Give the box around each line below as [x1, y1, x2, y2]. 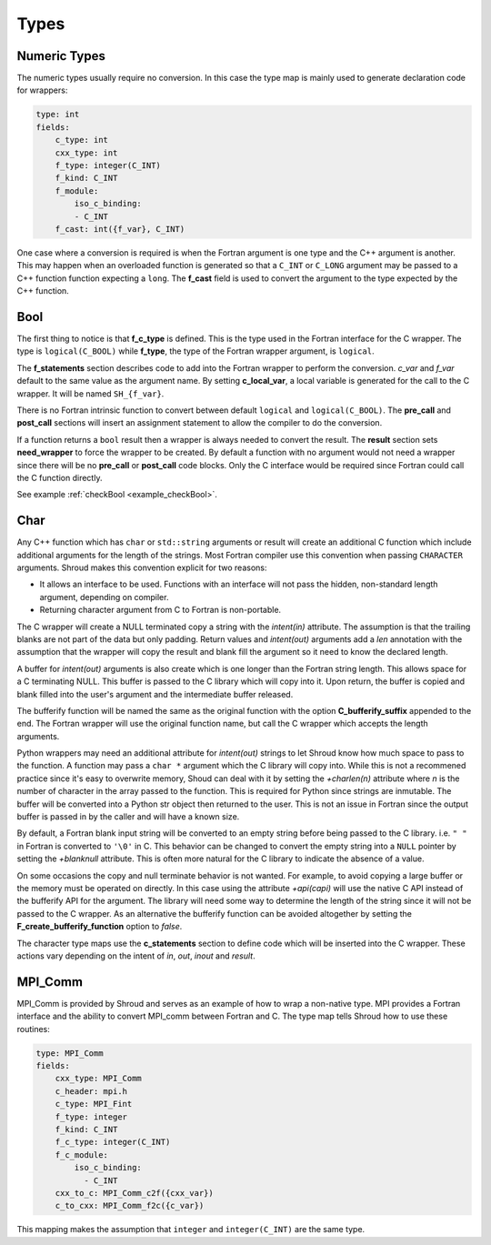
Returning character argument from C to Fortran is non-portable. [39, 605, 282, 616]
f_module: [55, 186, 99, 196]
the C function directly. [16, 472, 103, 483]
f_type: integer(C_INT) [55, 160, 161, 170]
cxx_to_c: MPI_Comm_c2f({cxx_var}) [55, 1188, 214, 1198]
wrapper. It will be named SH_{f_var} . [16, 387, 165, 399]
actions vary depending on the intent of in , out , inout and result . [16, 950, 256, 961]
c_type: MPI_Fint [55, 1099, 133, 1109]
